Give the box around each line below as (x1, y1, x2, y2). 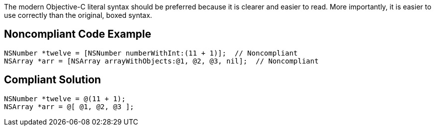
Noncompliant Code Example (4, 28, 151, 41)
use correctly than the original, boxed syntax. (4, 11, 152, 19)
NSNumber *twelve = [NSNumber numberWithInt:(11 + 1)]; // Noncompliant (4, 49, 298, 57)
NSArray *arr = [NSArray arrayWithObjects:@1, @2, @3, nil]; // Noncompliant (4, 57, 319, 65)
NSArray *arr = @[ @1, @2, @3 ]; (4, 102, 134, 111)
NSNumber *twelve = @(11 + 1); (4, 94, 126, 103)
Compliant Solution (4, 73, 101, 86)
